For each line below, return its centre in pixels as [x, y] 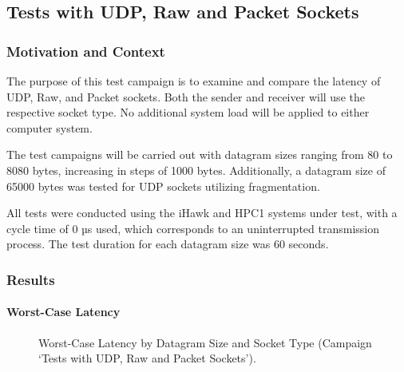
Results [31, 279]
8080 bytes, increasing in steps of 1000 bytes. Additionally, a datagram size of [196, 170]
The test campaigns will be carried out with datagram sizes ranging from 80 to [200, 154]
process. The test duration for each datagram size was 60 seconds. [168, 244]
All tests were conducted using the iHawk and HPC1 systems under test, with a [202, 213]
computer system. [50, 127]
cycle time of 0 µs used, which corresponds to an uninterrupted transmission [193, 228]
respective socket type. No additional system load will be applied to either [188, 112]
